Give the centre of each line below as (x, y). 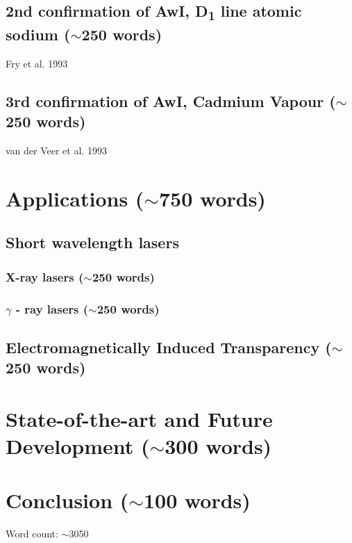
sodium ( (38, 34)
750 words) (212, 198)
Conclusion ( (67, 500)
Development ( (78, 446)
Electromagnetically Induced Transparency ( (169, 347)
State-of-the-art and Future (139, 418)
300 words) (218, 446)
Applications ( (75, 198)
